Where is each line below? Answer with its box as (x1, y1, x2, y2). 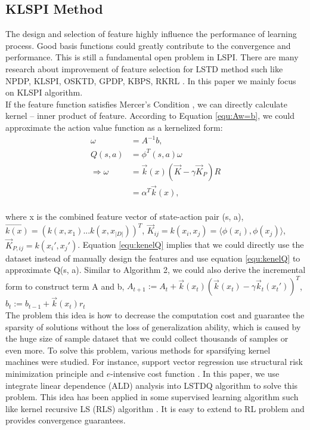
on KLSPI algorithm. (5, 86, 83, 99)
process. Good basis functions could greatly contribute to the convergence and (5, 39, 291, 51)
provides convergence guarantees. (5, 414, 126, 426)
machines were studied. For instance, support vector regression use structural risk (5, 355, 303, 368)
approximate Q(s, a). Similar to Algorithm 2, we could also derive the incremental (5, 263, 306, 276)
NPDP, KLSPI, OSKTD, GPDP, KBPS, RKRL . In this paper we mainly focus (5, 74, 296, 87)
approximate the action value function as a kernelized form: (5, 121, 223, 133)
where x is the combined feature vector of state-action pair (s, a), (5, 210, 244, 223)
